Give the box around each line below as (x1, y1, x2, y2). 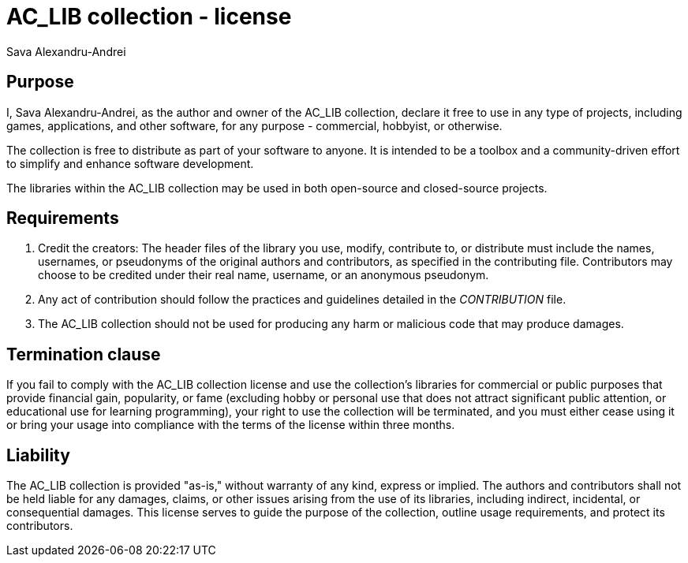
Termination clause (6, 344, 161, 364)
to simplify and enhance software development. (6, 156, 254, 170)
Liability (6, 445, 70, 465)
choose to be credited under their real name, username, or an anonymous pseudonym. (38, 268, 489, 282)
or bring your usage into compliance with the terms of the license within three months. (6, 418, 455, 432)
